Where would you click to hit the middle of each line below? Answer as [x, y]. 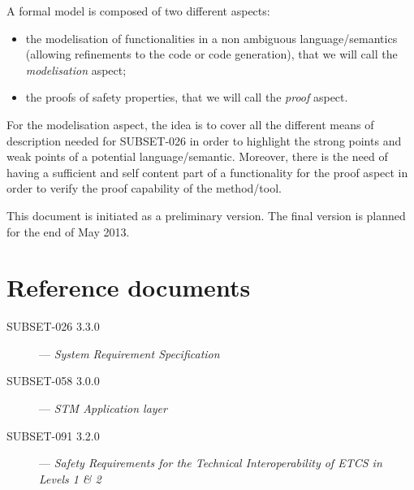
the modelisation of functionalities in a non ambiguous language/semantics [211, 38]
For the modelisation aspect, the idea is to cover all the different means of [190, 124]
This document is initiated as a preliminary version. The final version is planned [206, 215]
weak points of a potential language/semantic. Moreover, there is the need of [197, 156]
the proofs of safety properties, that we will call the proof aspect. [187, 97]
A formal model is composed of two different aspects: [138, 11]
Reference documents [129, 287]
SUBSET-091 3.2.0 [53, 435]
